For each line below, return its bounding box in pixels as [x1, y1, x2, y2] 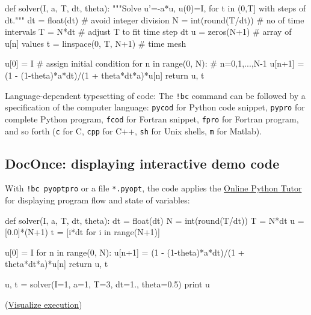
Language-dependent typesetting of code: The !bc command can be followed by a [5, 89, 306, 101]
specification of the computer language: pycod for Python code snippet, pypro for [5, 101, 305, 113]
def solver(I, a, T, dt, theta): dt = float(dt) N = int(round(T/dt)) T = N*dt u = [5, 214, 304, 226]
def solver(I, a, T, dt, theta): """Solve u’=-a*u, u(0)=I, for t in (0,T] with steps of [5, 2, 306, 14]
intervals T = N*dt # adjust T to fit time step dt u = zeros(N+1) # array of [5, 25, 292, 38]
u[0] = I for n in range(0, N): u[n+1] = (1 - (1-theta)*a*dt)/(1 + [5, 245, 245, 258]
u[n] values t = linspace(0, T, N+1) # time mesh [5, 37, 186, 49]
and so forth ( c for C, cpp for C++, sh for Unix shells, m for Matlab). [5, 124, 262, 137]
